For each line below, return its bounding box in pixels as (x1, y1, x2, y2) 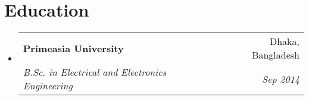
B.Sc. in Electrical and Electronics (23, 65, 167, 79)
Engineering (23, 79, 73, 93)
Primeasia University (23, 41, 124, 55)
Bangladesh (252, 48, 299, 62)
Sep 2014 (262, 72, 299, 86)
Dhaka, (269, 34, 299, 49)
